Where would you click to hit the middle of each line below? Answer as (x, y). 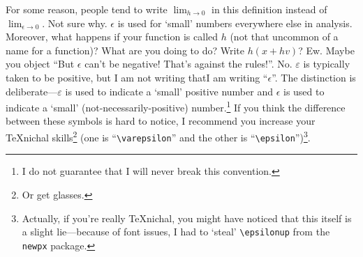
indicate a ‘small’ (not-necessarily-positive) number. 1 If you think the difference (176, 106)
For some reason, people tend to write (87, 9)
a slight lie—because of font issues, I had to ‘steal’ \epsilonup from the (176, 232)
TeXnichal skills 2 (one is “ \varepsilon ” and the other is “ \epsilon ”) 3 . (158, 136)
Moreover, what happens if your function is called (112, 37)
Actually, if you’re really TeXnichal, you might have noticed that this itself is (187, 218)
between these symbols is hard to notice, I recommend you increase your (161, 121)
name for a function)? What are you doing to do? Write (125, 50)
